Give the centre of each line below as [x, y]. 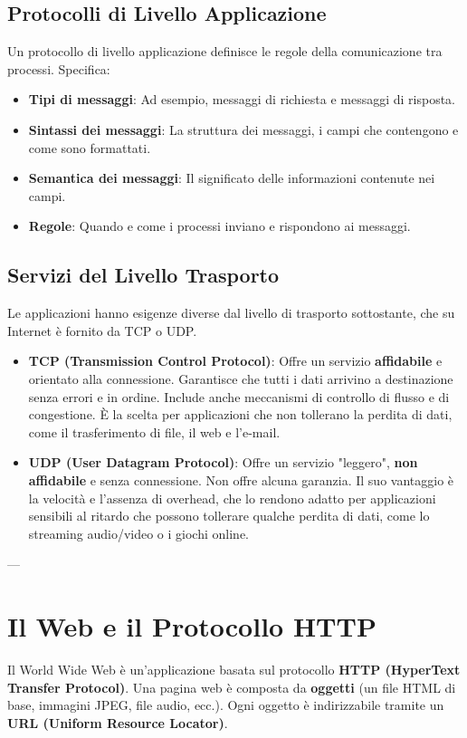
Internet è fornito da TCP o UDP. [102, 330]
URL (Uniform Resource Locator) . [118, 722]
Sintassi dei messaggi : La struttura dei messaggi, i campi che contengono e [243, 129]
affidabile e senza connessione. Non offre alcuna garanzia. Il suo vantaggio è [241, 479]
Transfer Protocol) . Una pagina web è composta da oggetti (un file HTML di [232, 687]
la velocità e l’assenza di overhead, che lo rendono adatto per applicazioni [232, 498]
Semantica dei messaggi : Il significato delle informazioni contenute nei [232, 178]
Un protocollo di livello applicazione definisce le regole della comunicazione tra [225, 51]
